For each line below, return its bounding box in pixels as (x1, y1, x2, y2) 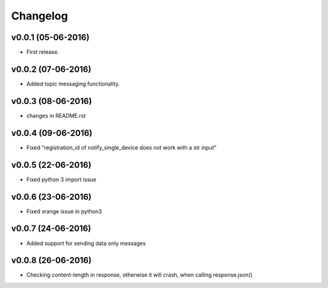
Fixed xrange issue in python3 (26, 207, 103, 215)
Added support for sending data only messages (26, 239, 146, 247)
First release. (26, 49, 60, 56)
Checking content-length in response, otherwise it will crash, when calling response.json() (26, 271, 253, 279)
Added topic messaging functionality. (26, 80, 120, 87)
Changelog (11, 9, 68, 22)
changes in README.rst (26, 112, 86, 119)
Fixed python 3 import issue (26, 176, 97, 183)
